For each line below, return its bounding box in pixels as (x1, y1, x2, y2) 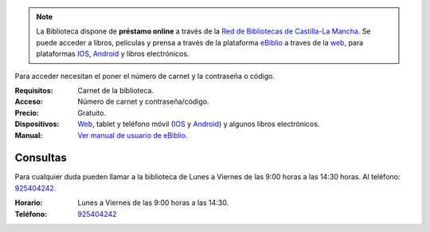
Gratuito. (77, 108, 107, 117)
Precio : (14, 108, 40, 117)
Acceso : (14, 96, 44, 107)
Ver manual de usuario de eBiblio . (77, 130, 188, 140)
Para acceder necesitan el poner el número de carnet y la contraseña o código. (14, 71, 275, 81)
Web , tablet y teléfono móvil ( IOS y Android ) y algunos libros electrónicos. (77, 120, 320, 129)
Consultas (14, 151, 68, 165)
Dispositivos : (14, 120, 60, 129)
